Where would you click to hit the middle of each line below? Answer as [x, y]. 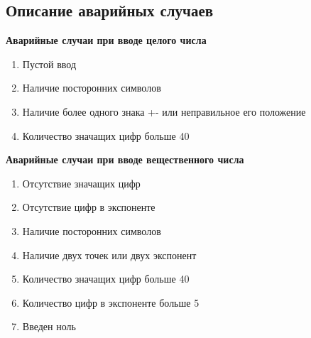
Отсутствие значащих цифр [81, 183]
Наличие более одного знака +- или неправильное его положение [164, 111]
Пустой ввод [49, 64]
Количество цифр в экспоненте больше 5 [111, 302]
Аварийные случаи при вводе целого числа [106, 40]
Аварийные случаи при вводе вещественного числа [125, 159]
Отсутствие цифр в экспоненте [89, 207]
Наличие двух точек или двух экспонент [109, 255]
